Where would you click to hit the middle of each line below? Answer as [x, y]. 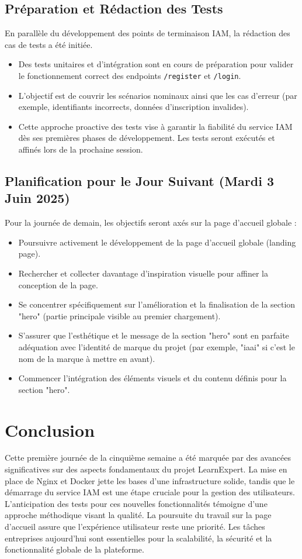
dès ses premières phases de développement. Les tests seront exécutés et [147, 138]
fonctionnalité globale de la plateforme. [74, 549]
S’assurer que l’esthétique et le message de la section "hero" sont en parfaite [154, 335]
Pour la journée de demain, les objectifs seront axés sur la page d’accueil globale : [151, 222]
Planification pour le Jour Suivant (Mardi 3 [140, 181]
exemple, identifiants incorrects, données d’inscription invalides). [133, 107]
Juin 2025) [37, 198]
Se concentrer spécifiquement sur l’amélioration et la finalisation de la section [157, 304]
